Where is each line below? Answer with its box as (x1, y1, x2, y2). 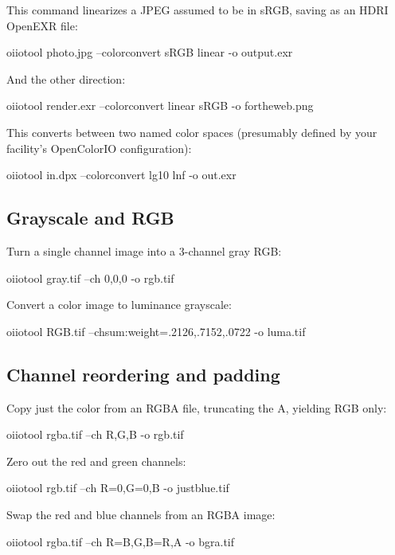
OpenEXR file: (6, 17, 78, 33)
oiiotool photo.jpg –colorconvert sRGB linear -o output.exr (6, 44, 293, 61)
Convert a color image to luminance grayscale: (6, 296, 232, 313)
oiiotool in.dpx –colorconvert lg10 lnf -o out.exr (6, 166, 237, 183)
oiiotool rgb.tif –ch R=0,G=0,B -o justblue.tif (6, 479, 229, 496)
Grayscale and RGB (6, 205, 174, 230)
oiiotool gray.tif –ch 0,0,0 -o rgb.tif (6, 269, 174, 286)
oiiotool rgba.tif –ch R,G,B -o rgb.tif (6, 426, 184, 443)
